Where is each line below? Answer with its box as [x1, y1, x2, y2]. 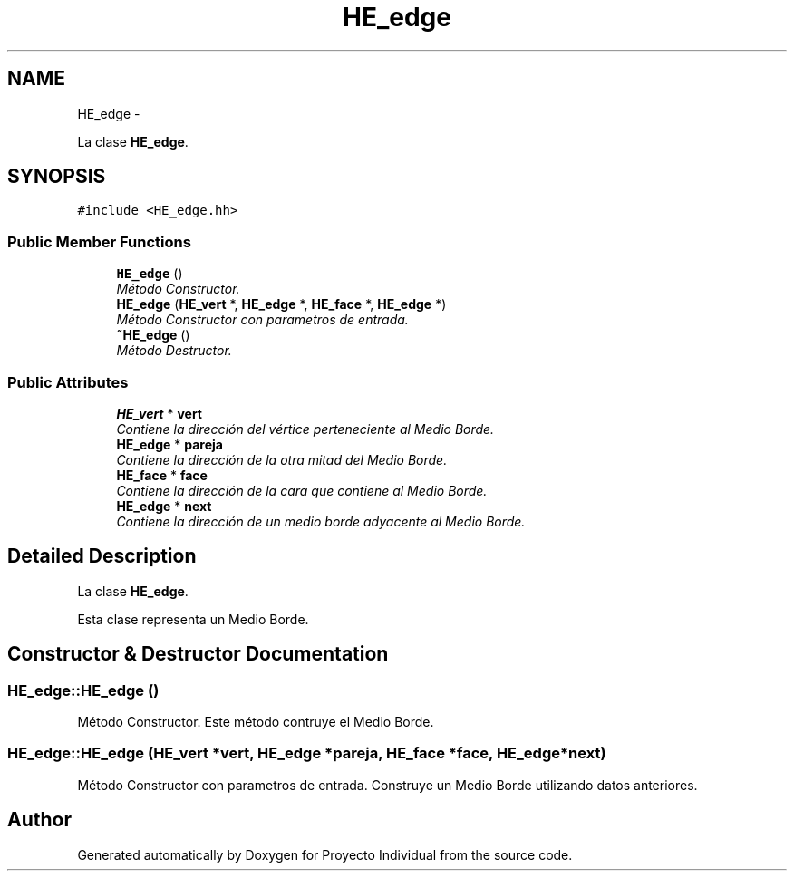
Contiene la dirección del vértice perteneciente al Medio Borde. [116, 420, 495, 437]
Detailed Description [7, 545, 197, 568]
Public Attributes [7, 372, 129, 391]
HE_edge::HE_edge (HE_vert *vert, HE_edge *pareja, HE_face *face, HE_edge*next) [7, 744, 606, 763]
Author [7, 808, 72, 832]
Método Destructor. [116, 343, 232, 359]
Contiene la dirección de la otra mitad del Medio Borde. [116, 451, 448, 468]
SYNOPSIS [7, 165, 106, 188]
